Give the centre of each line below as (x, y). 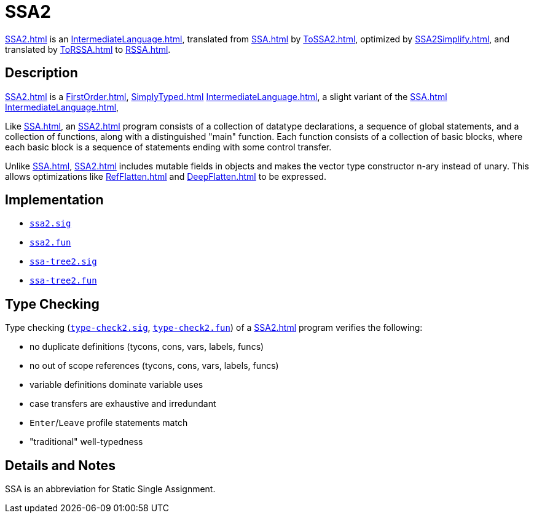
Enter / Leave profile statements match (109, 423)
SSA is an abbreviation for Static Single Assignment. (110, 489)
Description (41, 73)
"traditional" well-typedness (86, 442)
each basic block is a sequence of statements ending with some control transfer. (168, 147)
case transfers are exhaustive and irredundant (123, 404)
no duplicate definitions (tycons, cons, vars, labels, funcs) (147, 347)
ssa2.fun (50, 243)
